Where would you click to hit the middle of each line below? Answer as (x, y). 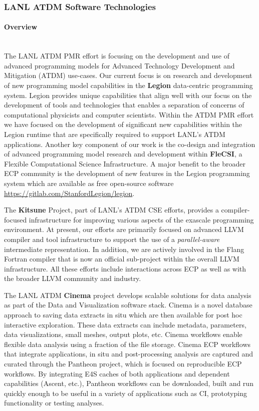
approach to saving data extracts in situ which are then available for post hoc (123, 315)
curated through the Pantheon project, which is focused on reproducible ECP (123, 364)
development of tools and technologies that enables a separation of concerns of (124, 105)
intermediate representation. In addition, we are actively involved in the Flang (124, 249)
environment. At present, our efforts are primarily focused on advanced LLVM (124, 229)
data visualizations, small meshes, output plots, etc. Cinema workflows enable (123, 334)
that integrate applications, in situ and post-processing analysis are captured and (128, 354)
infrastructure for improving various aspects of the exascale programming (141, 219)
